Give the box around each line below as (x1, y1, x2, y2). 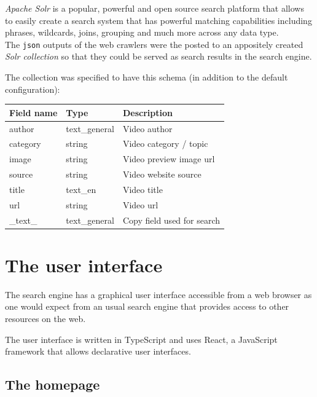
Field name (9, 106, 58, 119)
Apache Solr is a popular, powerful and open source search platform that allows (5, 2, 304, 14)
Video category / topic (122, 137, 208, 150)
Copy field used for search (122, 213, 221, 226)
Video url (122, 198, 158, 211)
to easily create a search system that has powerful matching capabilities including (5, 14, 312, 26)
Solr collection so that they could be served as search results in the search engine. (5, 50, 312, 63)
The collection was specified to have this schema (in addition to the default (5, 71, 288, 84)
